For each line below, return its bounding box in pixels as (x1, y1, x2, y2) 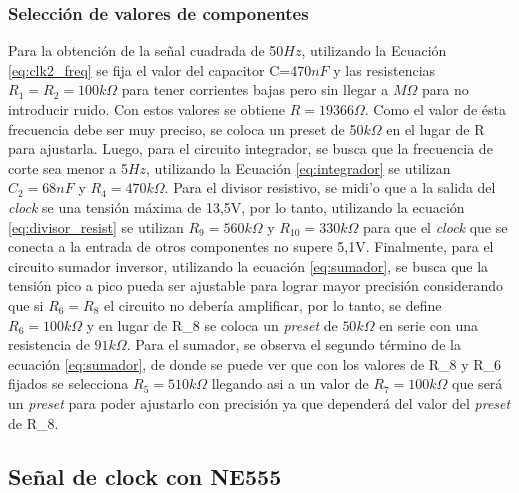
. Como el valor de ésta (364, 99, 506, 119)
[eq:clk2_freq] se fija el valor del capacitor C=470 (8, 59, 312, 80)
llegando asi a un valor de (211, 373, 369, 394)
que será (452, 373, 503, 394)
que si (8, 294, 44, 315)
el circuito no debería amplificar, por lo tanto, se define (104, 294, 442, 315)
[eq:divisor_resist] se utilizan (8, 216, 184, 237)
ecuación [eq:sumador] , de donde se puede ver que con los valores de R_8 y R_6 (8, 353, 502, 374)
